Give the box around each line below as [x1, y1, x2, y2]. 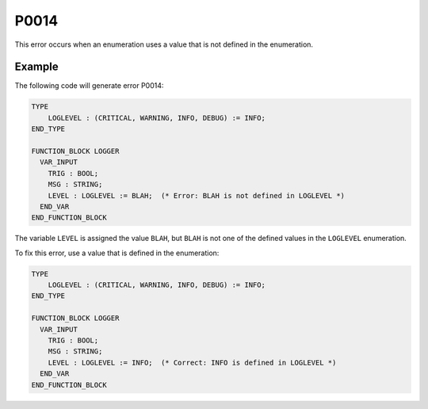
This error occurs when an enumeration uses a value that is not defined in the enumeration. [14, 40, 313, 49]
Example [14, 60, 59, 74]
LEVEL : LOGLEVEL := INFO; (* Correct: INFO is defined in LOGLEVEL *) [48, 357, 337, 367]
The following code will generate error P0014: [14, 81, 164, 90]
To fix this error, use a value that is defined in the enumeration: [14, 248, 220, 258]
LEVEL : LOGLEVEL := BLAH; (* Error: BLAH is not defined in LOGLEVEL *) [48, 191, 345, 200]
